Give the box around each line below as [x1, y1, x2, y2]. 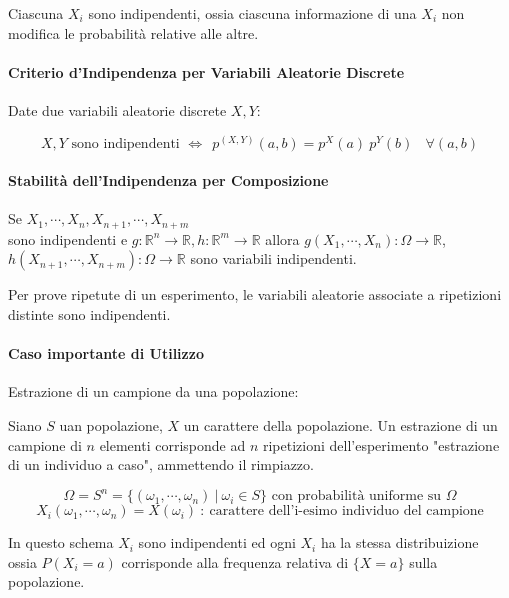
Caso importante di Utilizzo [8, 343, 204, 364]
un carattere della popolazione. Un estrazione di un [183, 415, 498, 436]
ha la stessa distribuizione [320, 532, 479, 553]
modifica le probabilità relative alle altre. [8, 22, 259, 43]
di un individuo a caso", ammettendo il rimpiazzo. [8, 454, 314, 475]
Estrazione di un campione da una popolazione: [8, 381, 299, 402]
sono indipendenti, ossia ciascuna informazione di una [88, 3, 417, 23]
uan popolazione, [59, 415, 163, 436]
